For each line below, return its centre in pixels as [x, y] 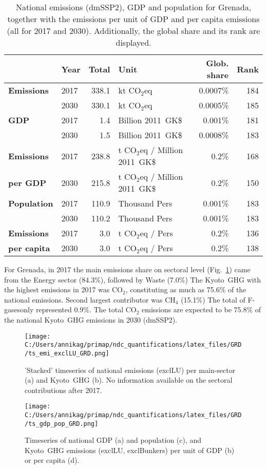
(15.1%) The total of [213, 299]
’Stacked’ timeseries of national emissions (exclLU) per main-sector [130, 370]
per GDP [27, 182]
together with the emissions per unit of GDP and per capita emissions [133, 19]
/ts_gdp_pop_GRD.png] [62, 424]
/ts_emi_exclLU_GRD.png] [67, 353]
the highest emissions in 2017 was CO [63, 289]
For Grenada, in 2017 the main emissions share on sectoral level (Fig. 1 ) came [127, 269]
